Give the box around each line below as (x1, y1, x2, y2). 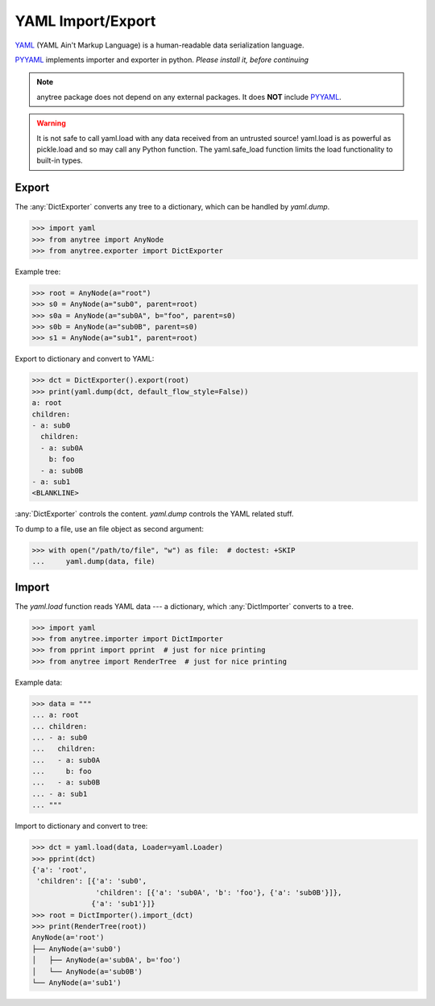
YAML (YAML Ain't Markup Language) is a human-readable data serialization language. (14, 40, 305, 50)
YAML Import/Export (14, 12, 156, 30)
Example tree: (14, 267, 61, 276)
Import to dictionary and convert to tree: (14, 822, 148, 831)
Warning (36, 118, 66, 128)
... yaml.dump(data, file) (31, 557, 156, 566)
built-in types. (36, 155, 84, 165)
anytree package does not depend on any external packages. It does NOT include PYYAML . (36, 92, 342, 101)
